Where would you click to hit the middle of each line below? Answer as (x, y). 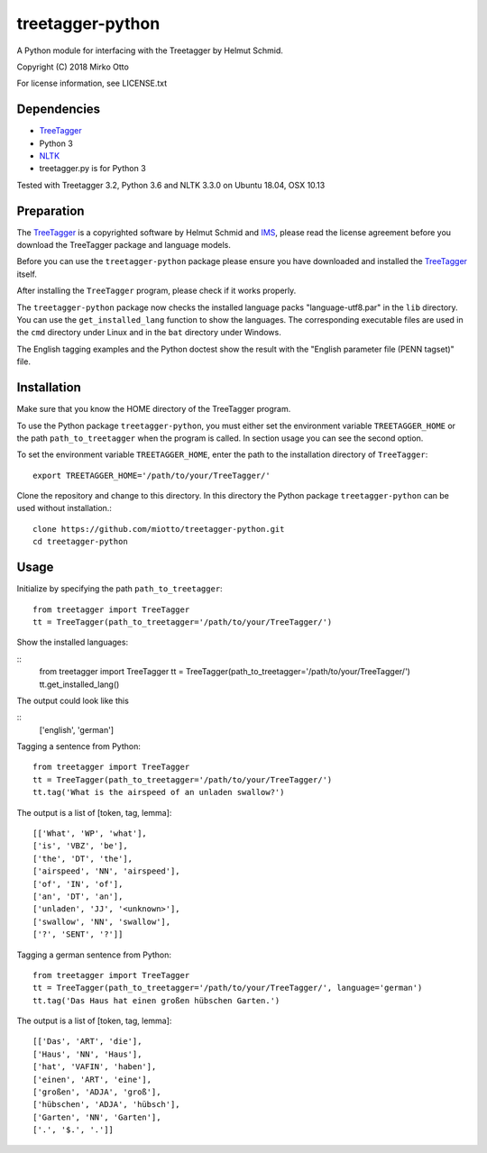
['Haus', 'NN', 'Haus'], (87, 1054)
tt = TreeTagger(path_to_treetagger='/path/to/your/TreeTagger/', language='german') (228, 988)
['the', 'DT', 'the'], (83, 858)
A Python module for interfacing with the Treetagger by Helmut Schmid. (150, 50)
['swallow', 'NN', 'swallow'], (102, 921)
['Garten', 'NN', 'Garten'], (97, 1117)
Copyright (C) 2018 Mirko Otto (73, 67)
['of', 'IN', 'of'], (78, 884)
